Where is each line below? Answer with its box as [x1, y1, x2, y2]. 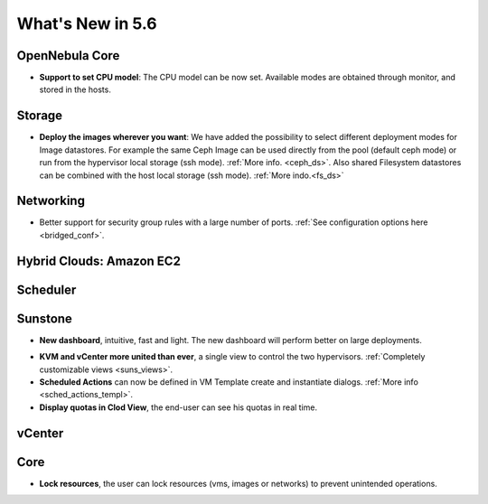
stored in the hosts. [39, 84, 112, 95]
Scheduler [16, 282, 77, 297]
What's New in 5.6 [16, 14, 157, 33]
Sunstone [16, 311, 72, 326]
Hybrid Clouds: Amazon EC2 [16, 253, 181, 268]
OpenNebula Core [16, 48, 120, 63]
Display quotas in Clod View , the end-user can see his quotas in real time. [39, 402, 318, 413]
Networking [16, 193, 86, 209]
